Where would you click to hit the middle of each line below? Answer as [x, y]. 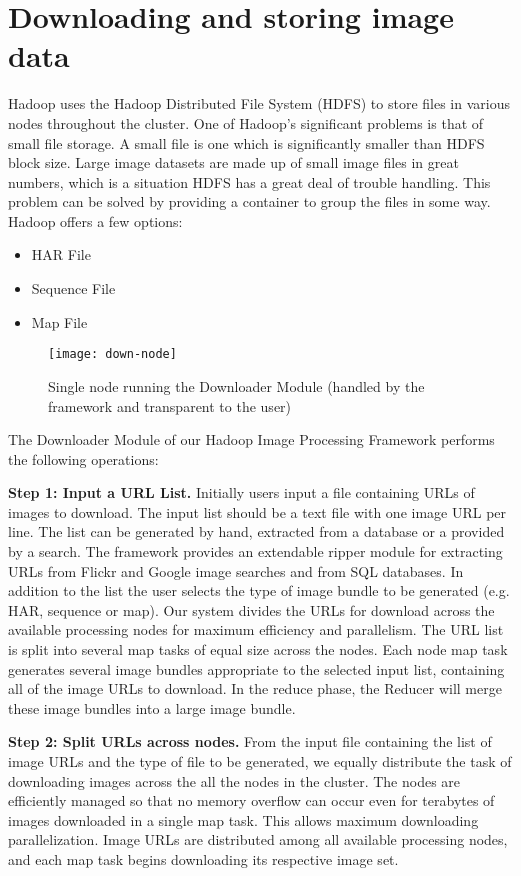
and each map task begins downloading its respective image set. [203, 858]
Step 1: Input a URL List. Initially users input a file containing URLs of [241, 492]
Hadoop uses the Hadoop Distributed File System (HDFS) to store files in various [259, 103]
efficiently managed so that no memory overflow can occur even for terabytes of [251, 800]
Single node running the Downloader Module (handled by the [236, 385]
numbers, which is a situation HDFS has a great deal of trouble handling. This [249, 181]
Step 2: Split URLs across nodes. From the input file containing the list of [250, 741]
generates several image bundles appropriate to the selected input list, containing [256, 668]
